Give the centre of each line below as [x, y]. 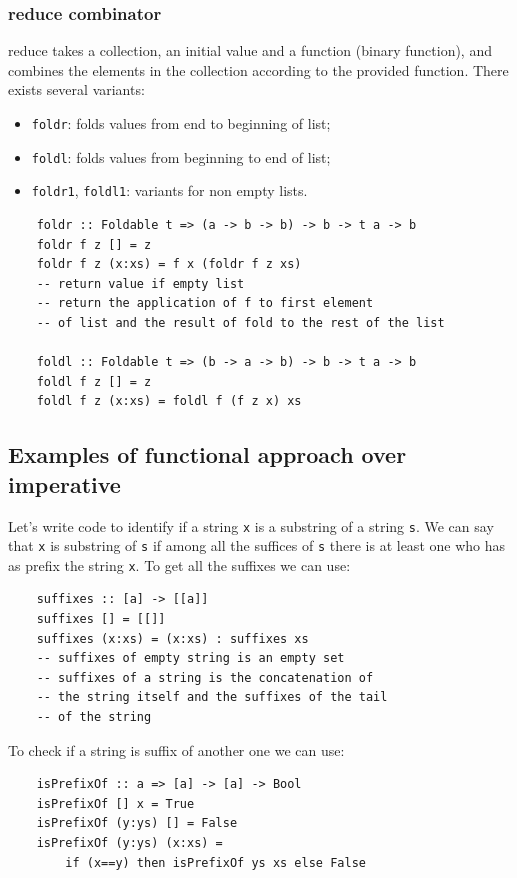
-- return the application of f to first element [205, 303]
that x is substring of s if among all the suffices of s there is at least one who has [257, 545]
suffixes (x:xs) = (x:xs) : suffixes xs [172, 638]
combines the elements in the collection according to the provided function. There [258, 69]
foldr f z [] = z [94, 244]
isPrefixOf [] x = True [115, 803]
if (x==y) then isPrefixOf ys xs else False [215, 862]
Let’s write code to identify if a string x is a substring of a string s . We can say [251, 525]
